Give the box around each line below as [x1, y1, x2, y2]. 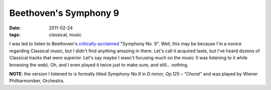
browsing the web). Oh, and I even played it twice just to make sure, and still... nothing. [9, 62, 189, 68]
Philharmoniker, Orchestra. [9, 78, 65, 84]
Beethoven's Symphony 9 [9, 7, 119, 18]
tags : [9, 31, 21, 37]
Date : [9, 25, 21, 31]
